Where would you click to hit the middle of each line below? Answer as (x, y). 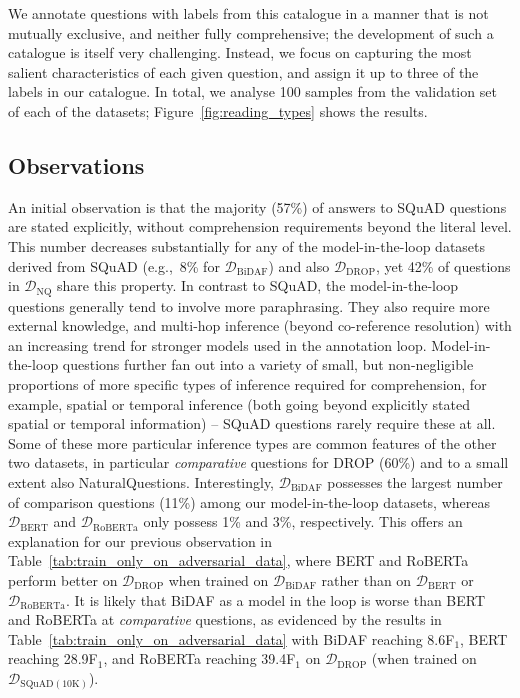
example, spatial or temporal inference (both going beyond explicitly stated (239, 403)
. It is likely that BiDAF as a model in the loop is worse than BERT (275, 599)
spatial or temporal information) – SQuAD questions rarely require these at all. (252, 423)
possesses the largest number (415, 481)
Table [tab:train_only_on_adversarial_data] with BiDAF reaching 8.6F (231, 638)
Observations (76, 164)
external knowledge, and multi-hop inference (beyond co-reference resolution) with (260, 325)
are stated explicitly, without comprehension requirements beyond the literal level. (260, 226)
